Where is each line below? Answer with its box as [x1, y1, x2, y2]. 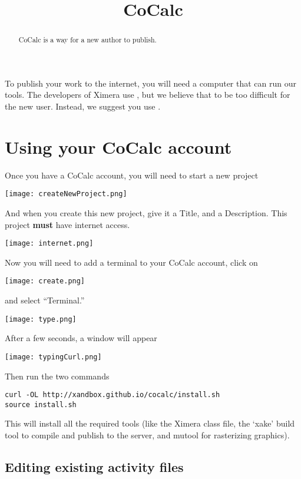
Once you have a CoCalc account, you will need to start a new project [5, 169, 259, 181]
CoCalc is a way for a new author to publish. [18, 35, 157, 45]
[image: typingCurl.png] [5, 352, 102, 361]
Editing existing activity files [5, 458, 184, 476]
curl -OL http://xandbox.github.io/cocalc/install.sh [5, 391, 220, 399]
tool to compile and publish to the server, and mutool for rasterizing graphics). [5, 429, 290, 441]
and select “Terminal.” [5, 294, 85, 306]
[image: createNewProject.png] [5, 190, 127, 199]
